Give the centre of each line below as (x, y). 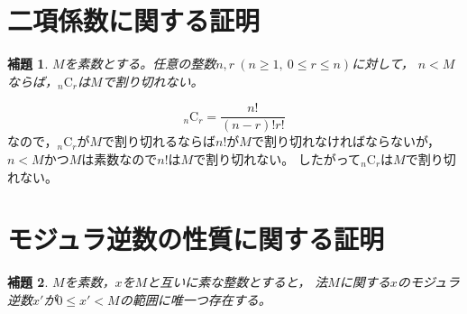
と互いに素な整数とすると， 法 (238, 282)
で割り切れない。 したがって (277, 158)
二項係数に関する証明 (134, 20)
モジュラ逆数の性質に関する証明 (196, 239)
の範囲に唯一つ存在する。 (195, 299)
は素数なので (119, 158)
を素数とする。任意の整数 (140, 64)
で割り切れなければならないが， (346, 141)
